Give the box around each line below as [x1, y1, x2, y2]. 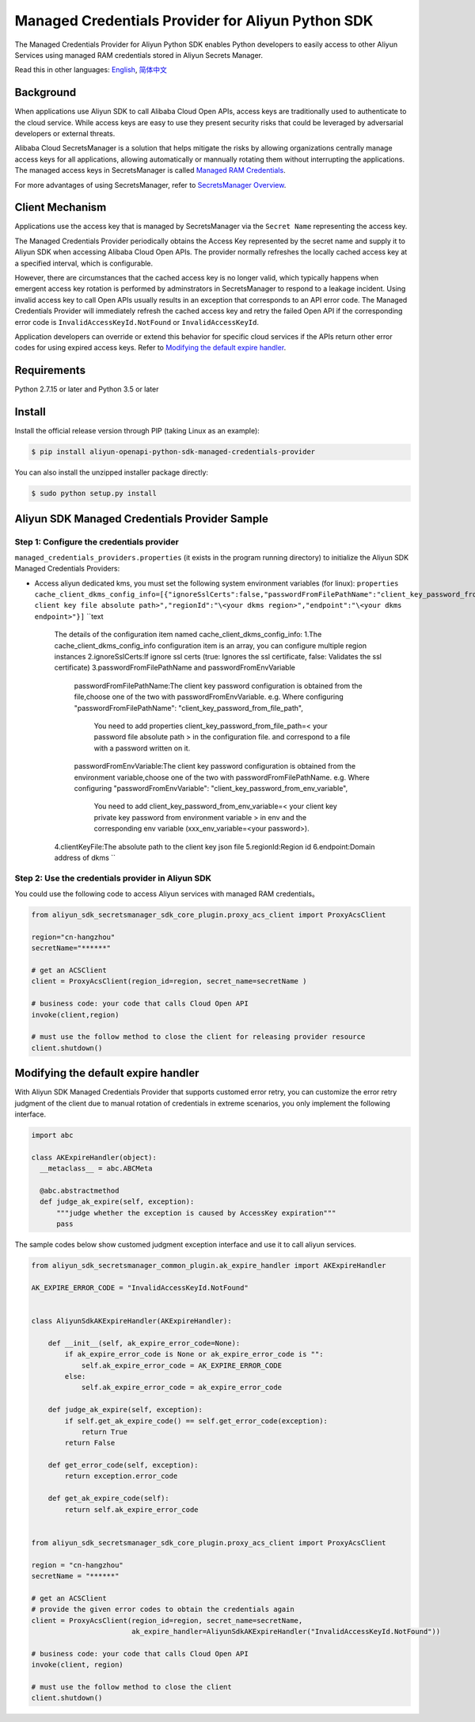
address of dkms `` [54, 853, 116, 862]
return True [81, 1427, 128, 1436]
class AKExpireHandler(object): [31, 1153, 158, 1162]
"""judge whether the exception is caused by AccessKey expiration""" [56, 1208, 336, 1217]
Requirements [14, 364, 86, 377]
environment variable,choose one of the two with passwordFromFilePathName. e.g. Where [74, 773, 370, 782]
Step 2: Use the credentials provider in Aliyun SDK [14, 872, 212, 884]
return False [64, 1438, 116, 1448]
